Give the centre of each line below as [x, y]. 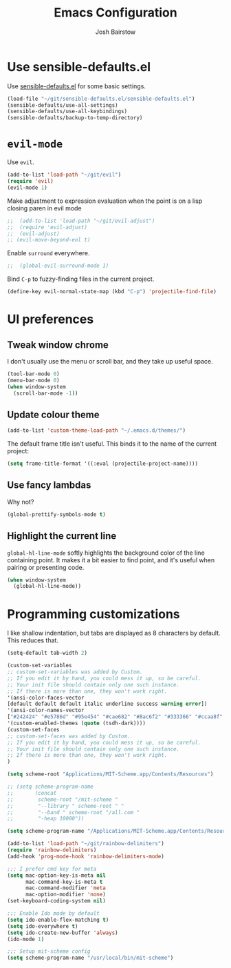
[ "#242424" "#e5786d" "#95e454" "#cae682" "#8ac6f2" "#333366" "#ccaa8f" [115, 717]
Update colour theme [53, 414]
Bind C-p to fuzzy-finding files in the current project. [81, 279]
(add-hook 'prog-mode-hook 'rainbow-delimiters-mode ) [86, 856]
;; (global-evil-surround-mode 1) [58, 266]
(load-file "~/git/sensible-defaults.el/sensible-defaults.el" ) [101, 99]
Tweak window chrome [58, 345]
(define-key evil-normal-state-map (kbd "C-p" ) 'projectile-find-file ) [112, 292]
